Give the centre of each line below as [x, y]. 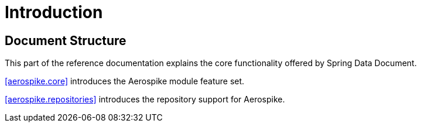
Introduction [54, 12]
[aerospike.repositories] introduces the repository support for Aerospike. [145, 99]
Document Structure [66, 40]
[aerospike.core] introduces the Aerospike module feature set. [125, 81]
